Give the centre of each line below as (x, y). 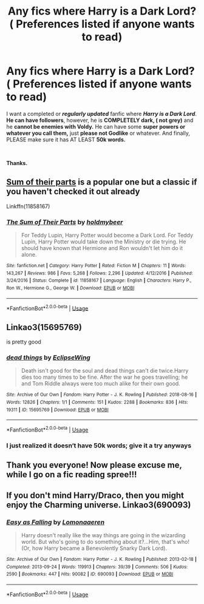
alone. (29, 255)
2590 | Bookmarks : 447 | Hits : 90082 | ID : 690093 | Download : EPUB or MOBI (90, 574)
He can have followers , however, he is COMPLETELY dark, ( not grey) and (100, 120)
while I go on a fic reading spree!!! (72, 475)
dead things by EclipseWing (49, 358)
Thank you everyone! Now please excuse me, (94, 465)
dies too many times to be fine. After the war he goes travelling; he (104, 377)
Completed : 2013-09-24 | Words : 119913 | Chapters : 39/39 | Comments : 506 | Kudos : (97, 567)
